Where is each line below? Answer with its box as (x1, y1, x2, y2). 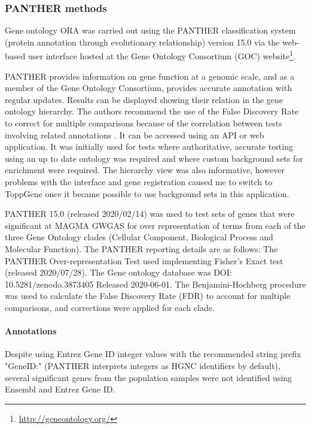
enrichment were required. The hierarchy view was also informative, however (5, 164, 285, 176)
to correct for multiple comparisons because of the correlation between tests (5, 117, 282, 129)
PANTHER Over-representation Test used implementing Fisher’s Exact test (5, 254, 283, 267)
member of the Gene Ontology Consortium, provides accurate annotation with (5, 81, 292, 94)
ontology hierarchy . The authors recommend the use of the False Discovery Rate (5, 105, 299, 117)
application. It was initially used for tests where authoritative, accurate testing (5, 140, 293, 153)
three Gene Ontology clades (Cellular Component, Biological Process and (5, 231, 273, 243)
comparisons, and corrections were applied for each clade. (5, 301, 215, 313)
